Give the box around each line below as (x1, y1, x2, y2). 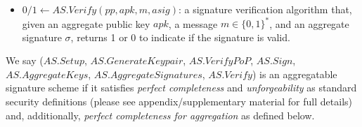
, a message (168, 16, 218, 31)
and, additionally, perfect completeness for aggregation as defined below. (6, 107, 315, 122)
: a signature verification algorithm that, (178, 2, 352, 16)
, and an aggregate (269, 16, 349, 31)
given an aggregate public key (22, 16, 150, 31)
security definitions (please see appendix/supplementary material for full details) (6, 94, 352, 109)
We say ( (6, 53, 44, 68)
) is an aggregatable (252, 66, 337, 81)
